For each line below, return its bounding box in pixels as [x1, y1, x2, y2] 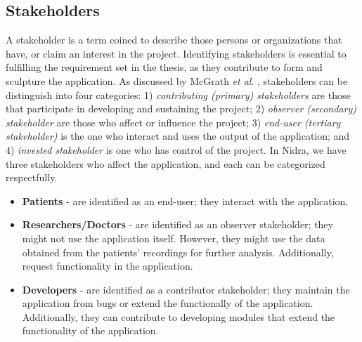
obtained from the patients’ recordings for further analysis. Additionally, [22, 244, 334, 259]
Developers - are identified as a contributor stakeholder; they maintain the [22, 282, 350, 296]
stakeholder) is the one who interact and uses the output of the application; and [6, 129, 350, 143]
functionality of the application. [22, 323, 159, 338]
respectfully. [6, 170, 58, 185]
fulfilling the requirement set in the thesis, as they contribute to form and [6, 60, 323, 74]
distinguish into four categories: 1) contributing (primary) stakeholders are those [6, 87, 351, 102]
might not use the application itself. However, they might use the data [22, 230, 325, 245]
